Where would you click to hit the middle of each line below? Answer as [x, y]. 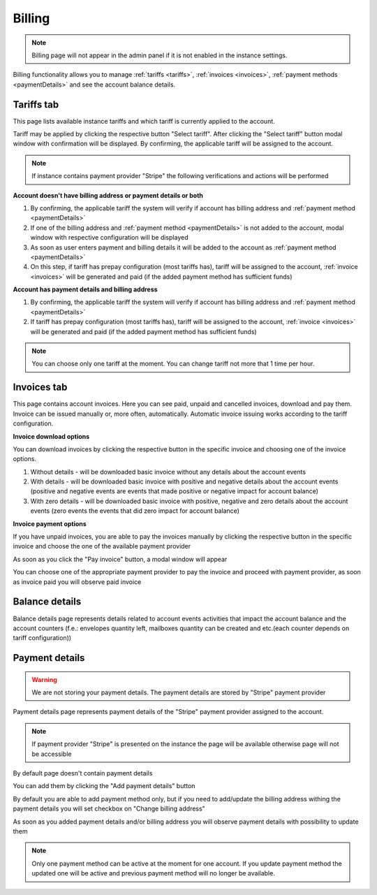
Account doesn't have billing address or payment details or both [108, 195]
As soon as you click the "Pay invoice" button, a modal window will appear [120, 559]
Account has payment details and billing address [85, 289]
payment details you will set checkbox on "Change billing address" [109, 809]
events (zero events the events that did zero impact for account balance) [135, 511]
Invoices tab [40, 387]
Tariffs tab [36, 104]
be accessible [52, 754]
